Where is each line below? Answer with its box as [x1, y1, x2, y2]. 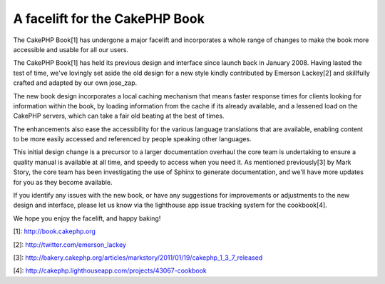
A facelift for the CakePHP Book [13, 11, 205, 26]
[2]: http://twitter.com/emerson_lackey [13, 240, 126, 249]
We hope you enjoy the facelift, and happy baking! [13, 214, 161, 223]
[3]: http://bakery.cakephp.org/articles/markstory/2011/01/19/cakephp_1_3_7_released [13, 253, 263, 262]
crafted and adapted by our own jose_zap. [13, 78, 138, 87]
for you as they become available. [13, 178, 113, 186]
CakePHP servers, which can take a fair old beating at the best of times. [13, 111, 225, 121]
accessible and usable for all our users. [13, 45, 128, 54]
